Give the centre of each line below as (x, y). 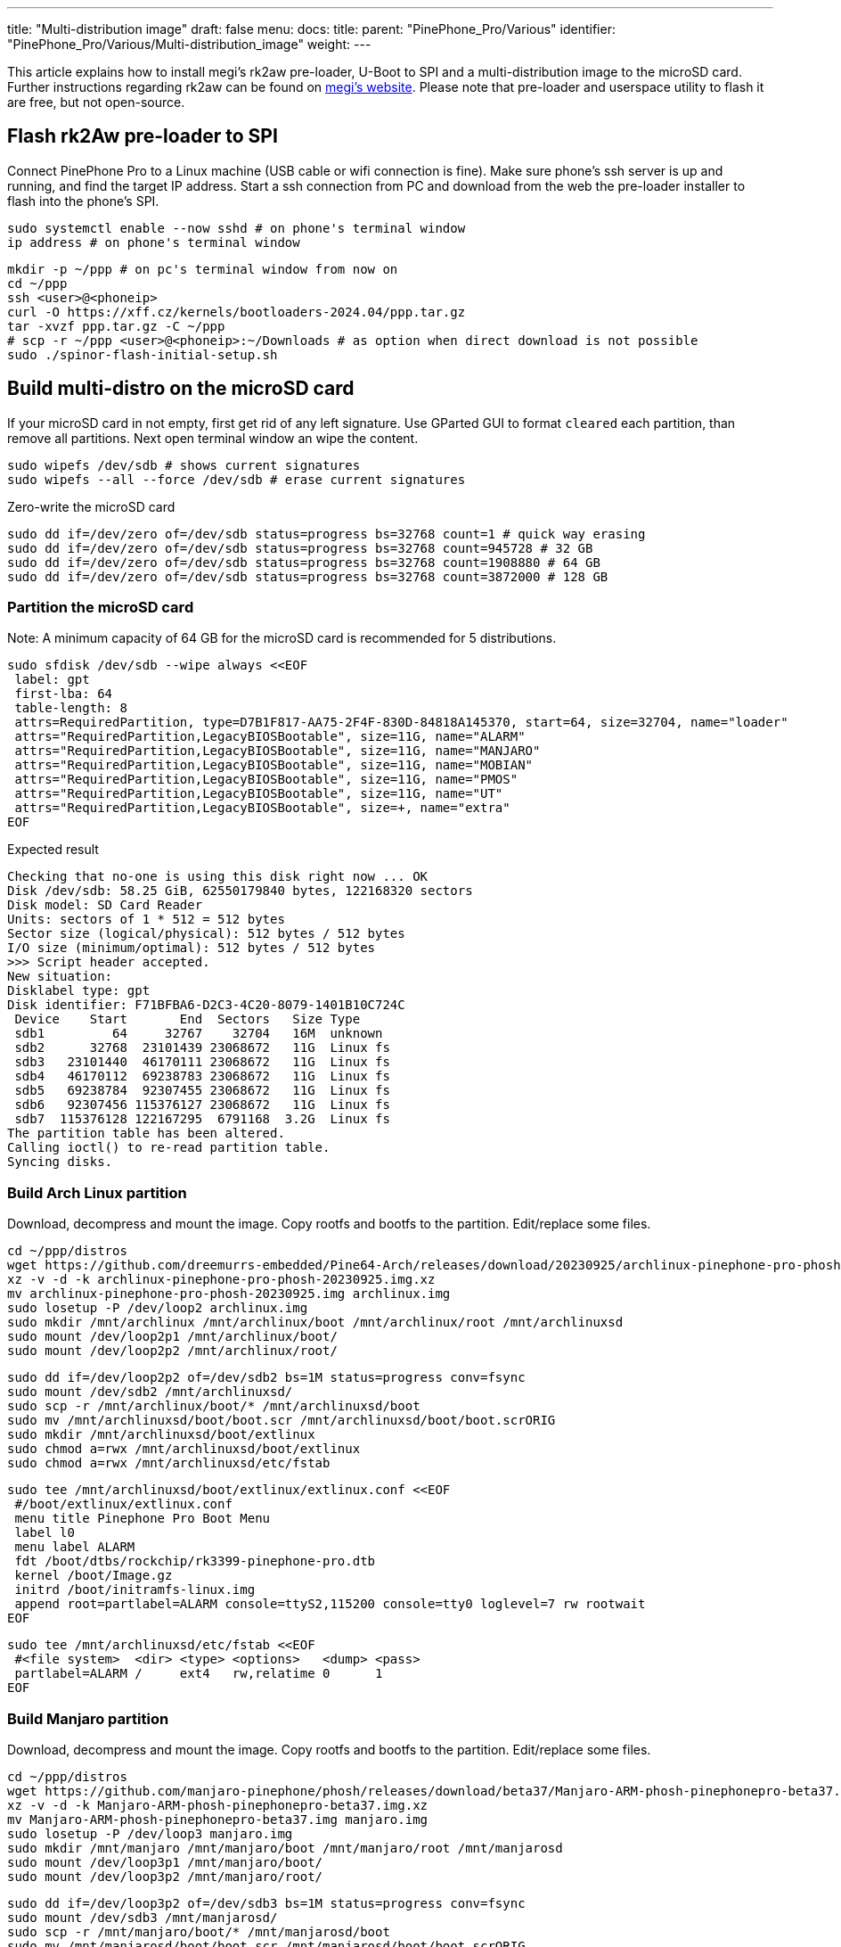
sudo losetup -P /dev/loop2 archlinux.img (158, 1308)
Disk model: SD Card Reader (105, 905)
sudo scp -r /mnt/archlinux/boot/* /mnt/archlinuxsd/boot (214, 1406)
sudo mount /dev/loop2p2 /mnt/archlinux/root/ (172, 1351)
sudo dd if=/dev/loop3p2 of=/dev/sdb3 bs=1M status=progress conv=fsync (266, 1903)
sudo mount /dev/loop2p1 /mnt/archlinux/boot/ (172, 1337)
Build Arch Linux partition (97, 1192)
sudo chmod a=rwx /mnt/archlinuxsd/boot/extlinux (184, 1449)
